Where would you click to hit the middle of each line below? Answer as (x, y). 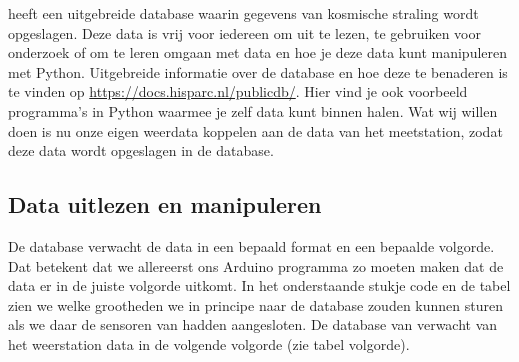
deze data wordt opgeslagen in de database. (141, 150)
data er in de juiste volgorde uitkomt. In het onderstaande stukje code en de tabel (259, 285)
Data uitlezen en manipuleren (165, 204)
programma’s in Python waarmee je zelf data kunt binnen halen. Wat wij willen (253, 110)
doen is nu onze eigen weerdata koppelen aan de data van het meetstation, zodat (255, 130)
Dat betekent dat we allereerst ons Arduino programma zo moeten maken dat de (256, 265)
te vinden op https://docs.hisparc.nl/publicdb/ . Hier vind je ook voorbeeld (238, 91)
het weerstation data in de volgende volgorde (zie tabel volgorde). (209, 343)
